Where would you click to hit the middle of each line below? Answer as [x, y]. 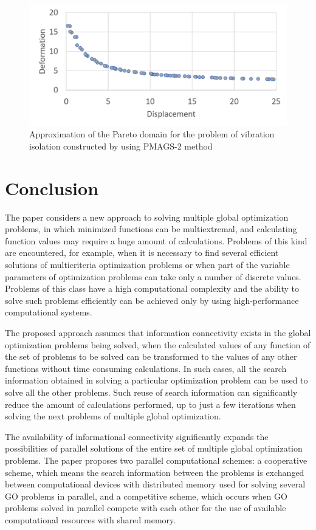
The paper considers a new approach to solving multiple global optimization [147, 217]
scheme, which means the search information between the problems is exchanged [155, 472]
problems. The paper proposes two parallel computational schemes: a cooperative [156, 460]
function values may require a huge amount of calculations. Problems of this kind [156, 240]
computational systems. [49, 312]
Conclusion [52, 188]
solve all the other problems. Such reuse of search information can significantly [151, 392]
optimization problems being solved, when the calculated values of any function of [158, 344]
